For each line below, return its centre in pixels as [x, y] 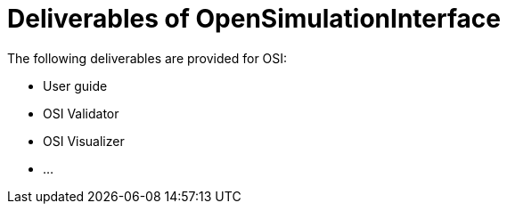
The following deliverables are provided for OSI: [147, 58]
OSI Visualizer [84, 141]
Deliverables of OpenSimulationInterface [254, 19]
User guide [75, 85]
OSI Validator [81, 113]
